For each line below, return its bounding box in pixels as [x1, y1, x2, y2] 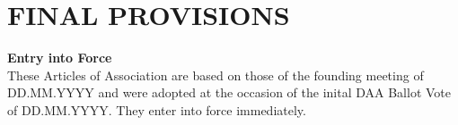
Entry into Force [7, 48, 112, 67]
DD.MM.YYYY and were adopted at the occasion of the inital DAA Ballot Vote [7, 83, 452, 102]
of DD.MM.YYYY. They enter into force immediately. [7, 100, 306, 119]
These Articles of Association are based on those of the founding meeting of [7, 65, 424, 84]
